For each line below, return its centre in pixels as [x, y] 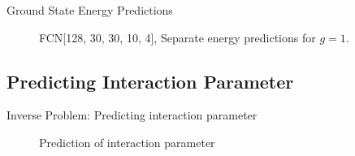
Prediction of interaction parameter [127, 142]
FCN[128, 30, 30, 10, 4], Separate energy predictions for [177, 37]
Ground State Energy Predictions [90, 10]
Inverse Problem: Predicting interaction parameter [132, 115]
